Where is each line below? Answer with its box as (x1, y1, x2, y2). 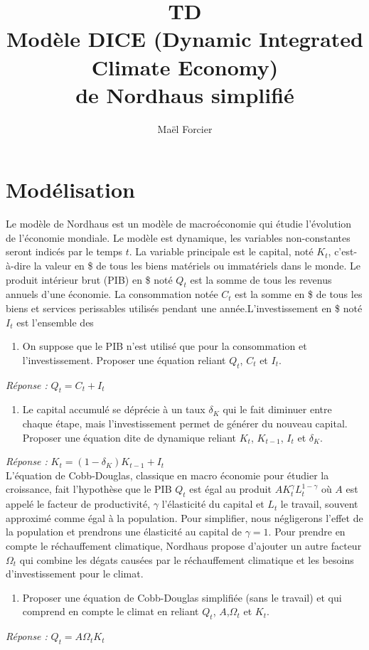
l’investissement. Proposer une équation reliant (22, 352, 226, 367)
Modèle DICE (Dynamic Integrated (6, 24, 363, 53)
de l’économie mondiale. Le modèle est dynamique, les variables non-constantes (6, 230, 351, 245)
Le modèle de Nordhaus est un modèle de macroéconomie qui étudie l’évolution (6, 216, 352, 231)
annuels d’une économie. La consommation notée (6, 287, 218, 302)
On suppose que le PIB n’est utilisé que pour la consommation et (22, 339, 307, 353)
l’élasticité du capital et (161, 496, 264, 511)
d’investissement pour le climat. (6, 566, 144, 581)
